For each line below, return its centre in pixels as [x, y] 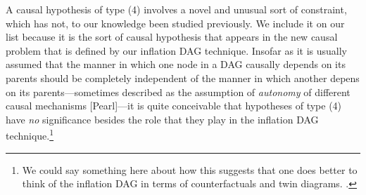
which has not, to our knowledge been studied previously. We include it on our [175, 23]
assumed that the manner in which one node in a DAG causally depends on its [176, 64]
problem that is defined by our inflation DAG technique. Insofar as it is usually [177, 50]
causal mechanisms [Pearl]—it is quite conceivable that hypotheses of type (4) [174, 106]
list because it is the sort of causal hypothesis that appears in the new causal [172, 37]
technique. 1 [30, 134]
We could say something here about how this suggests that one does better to [190, 169]
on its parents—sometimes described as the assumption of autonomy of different [178, 92]
